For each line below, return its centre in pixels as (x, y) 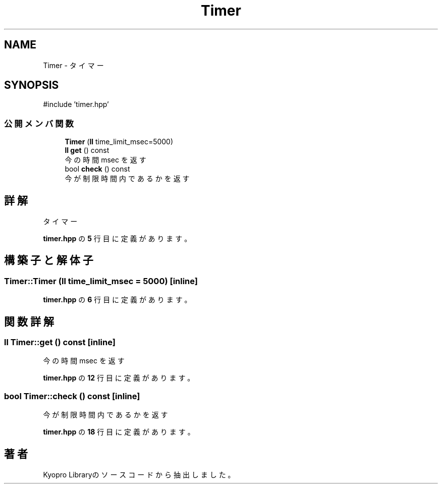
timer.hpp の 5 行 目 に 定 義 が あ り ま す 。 (117, 239)
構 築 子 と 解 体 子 (49, 260)
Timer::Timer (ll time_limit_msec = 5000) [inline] (101, 281)
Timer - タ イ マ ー (73, 65)
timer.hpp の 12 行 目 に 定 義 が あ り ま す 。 (119, 378)
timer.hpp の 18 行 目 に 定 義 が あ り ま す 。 (119, 432)
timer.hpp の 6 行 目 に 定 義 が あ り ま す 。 (117, 300)
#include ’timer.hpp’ (76, 104)
